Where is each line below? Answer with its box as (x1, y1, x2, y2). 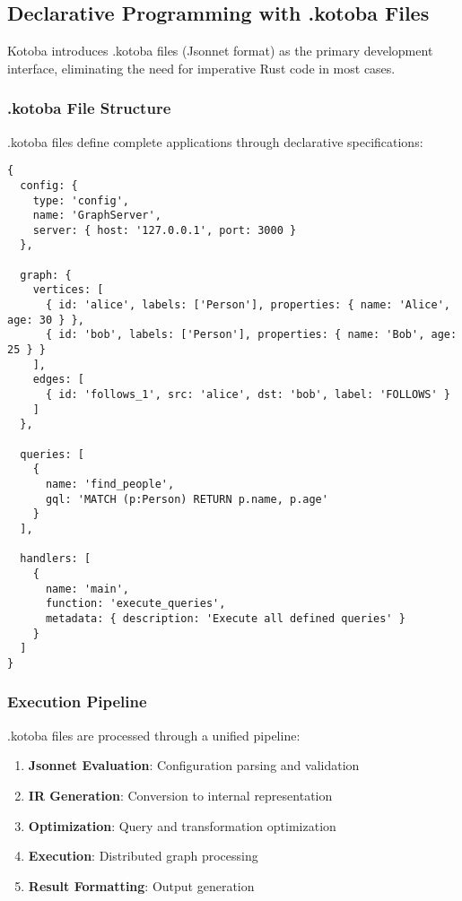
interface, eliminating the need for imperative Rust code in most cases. (7, 58, 396, 77)
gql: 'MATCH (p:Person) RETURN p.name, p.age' (45, 492, 328, 506)
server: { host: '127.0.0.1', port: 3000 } (32, 223, 297, 237)
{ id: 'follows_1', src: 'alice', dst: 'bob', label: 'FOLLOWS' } (45, 388, 450, 402)
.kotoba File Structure (7, 97, 171, 119)
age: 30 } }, (7, 313, 84, 326)
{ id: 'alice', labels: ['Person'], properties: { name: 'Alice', (45, 299, 450, 312)
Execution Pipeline (7, 690, 147, 713)
